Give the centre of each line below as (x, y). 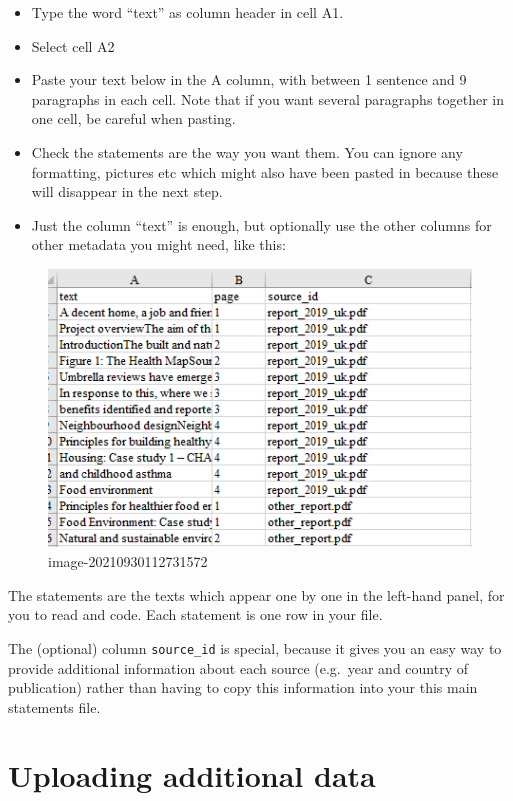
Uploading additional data (192, 775)
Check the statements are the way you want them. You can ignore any (247, 151)
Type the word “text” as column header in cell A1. (187, 12)
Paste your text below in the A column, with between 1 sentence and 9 (249, 79)
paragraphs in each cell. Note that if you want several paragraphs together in (267, 98)
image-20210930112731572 (128, 561)
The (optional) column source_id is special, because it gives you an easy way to (255, 647)
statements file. (54, 706)
